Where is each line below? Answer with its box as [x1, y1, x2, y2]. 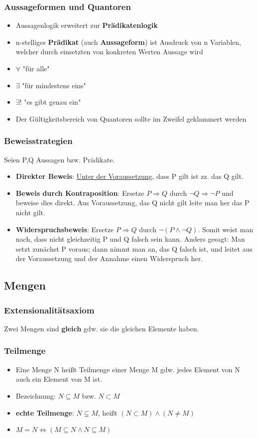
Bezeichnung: [15, 390, 56, 401]
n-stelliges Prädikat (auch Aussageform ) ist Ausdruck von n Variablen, [15, 36, 241, 47]
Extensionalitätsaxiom [4, 303, 95, 316]
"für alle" [22, 63, 50, 73]
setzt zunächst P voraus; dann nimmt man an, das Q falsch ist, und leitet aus [15, 243, 253, 254]
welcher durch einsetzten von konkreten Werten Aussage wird [15, 46, 203, 57]
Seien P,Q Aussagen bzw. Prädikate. [4, 154, 115, 164]
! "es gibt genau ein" [19, 97, 81, 107]
